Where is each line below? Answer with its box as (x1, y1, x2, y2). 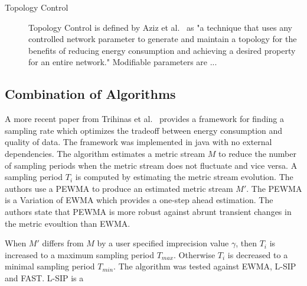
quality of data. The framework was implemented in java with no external (5, 136, 272, 148)
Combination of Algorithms (5, 85, 176, 103)
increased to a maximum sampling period (5, 248, 155, 261)
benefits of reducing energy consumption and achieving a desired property (28, 44, 296, 56)
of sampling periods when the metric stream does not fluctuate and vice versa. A (5, 159, 298, 171)
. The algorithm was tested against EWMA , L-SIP (113, 260, 296, 272)
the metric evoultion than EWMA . (5, 217, 130, 229)
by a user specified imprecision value (97, 237, 229, 249)
